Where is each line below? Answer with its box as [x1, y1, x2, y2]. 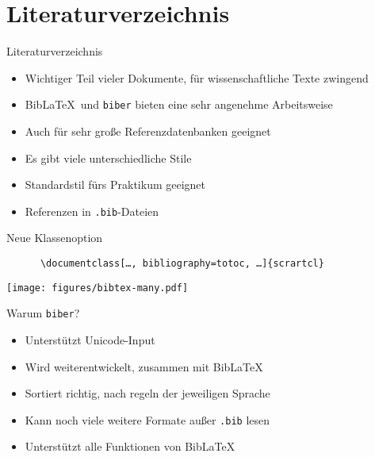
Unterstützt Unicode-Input [25, 331, 155, 348]
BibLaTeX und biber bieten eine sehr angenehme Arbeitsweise [25, 96, 333, 113]
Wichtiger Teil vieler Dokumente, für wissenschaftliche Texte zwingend [25, 69, 369, 86]
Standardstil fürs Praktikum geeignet [25, 176, 206, 193]
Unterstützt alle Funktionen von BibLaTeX [25, 438, 235, 455]
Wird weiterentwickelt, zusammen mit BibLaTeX [25, 358, 263, 374]
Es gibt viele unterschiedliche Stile [25, 149, 192, 166]
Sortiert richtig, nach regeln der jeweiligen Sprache [25, 385, 270, 401]
